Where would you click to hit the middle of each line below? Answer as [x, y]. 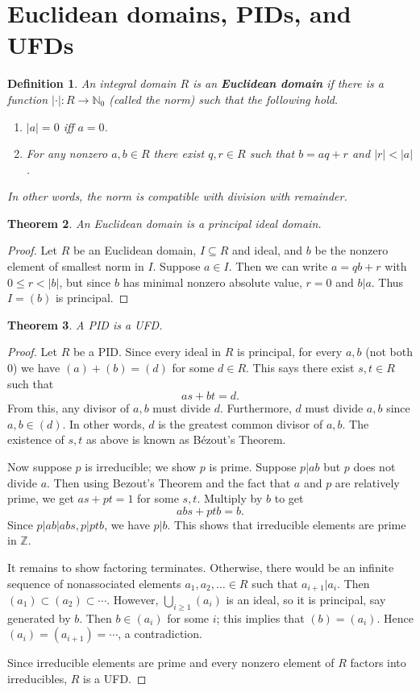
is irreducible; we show [141, 466]
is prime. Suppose [253, 466]
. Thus [387, 282]
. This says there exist [300, 368]
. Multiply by [230, 498]
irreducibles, [37, 678]
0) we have [34, 368]
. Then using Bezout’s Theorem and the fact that [169, 482]
